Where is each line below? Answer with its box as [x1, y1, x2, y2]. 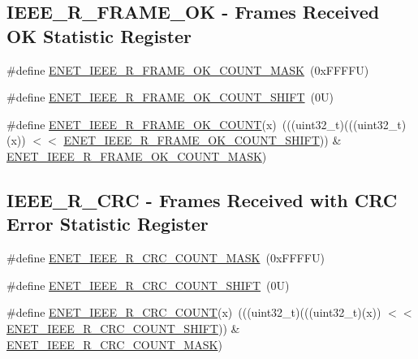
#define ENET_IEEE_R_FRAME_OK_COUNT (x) [6, 115, 277, 132]
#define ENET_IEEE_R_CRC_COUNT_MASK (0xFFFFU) [6, 249, 325, 266]
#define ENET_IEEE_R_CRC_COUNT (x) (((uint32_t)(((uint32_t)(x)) [6, 304, 381, 321]
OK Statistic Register [6, 23, 192, 48]
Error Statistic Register [6, 211, 209, 236]
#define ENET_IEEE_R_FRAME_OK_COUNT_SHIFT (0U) [6, 89, 334, 106]
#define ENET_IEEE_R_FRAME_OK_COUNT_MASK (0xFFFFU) [6, 61, 369, 78]
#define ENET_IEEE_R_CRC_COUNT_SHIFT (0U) [6, 276, 290, 293]
